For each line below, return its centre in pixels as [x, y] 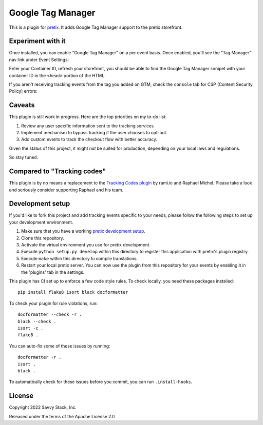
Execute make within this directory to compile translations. [80, 258]
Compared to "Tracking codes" [57, 172]
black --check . [37, 321]
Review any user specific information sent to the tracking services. [88, 126]
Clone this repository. [43, 238]
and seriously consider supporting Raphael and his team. [66, 190]
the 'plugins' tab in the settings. [53, 272]
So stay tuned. [24, 157]
